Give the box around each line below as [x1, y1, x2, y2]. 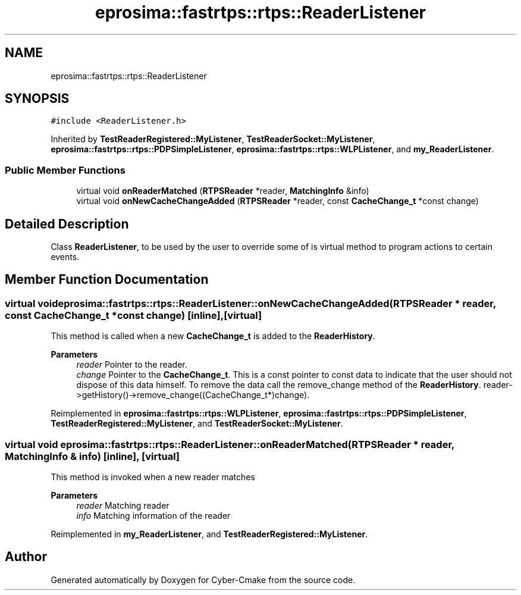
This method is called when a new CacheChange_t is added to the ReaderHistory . [51, 331, 375, 342]
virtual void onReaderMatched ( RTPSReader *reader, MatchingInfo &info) [76, 186, 369, 196]
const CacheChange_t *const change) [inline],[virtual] [5, 309, 262, 321]
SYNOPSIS [5, 91, 70, 107]
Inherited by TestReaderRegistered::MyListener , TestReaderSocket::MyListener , [51, 134, 375, 145]
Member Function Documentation [5, 272, 209, 287]
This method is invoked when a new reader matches [51, 472, 255, 482]
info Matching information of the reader [76, 511, 231, 521]
